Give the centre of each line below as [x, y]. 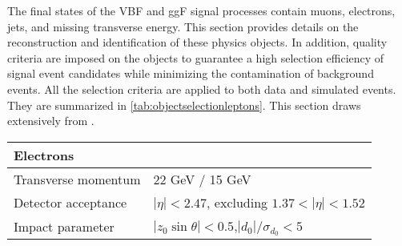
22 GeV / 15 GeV [202, 179]
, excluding [237, 202]
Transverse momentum [77, 179]
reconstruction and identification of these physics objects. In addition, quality [197, 42]
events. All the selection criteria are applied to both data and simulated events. [202, 89]
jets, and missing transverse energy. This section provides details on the [183, 26]
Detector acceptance [70, 202]
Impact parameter [64, 226]
